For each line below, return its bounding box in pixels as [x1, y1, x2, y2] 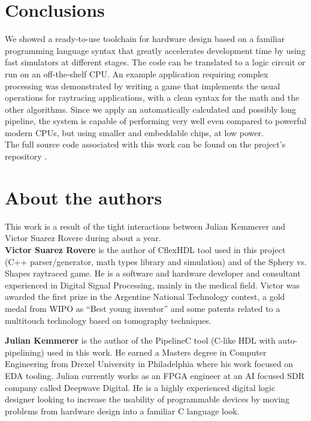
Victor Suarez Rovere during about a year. [5, 231, 161, 244]
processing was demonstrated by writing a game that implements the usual [5, 79, 280, 92]
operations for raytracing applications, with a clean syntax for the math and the [5, 91, 300, 104]
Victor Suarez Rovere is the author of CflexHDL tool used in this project [5, 243, 286, 255]
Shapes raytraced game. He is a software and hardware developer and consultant [5, 267, 301, 279]
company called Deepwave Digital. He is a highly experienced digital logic [5, 381, 276, 393]
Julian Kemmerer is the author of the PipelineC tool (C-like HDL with [5, 334, 276, 347]
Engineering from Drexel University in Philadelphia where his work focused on [5, 357, 293, 370]
